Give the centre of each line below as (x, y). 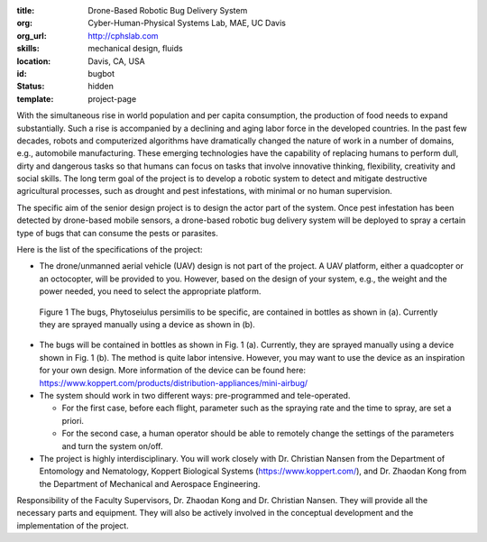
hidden (101, 87)
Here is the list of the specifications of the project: (110, 250)
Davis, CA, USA (117, 61)
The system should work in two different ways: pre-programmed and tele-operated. (195, 395)
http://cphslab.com (123, 35)
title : (26, 10)
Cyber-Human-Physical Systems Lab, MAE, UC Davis (187, 23)
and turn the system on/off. (112, 446)
